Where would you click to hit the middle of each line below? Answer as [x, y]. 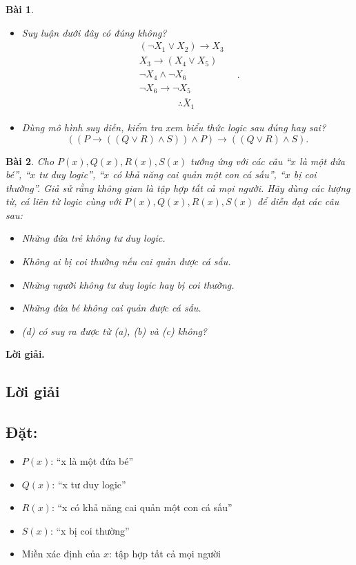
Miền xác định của [61, 554]
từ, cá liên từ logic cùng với [63, 201]
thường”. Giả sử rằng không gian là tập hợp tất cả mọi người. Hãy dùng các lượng [178, 188]
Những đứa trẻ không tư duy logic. [93, 238]
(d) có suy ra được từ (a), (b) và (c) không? [115, 331]
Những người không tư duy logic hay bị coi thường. [128, 284]
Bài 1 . [20, 9]
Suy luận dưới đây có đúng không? [94, 32]
